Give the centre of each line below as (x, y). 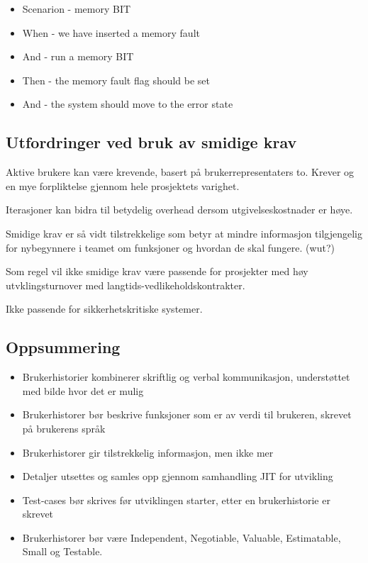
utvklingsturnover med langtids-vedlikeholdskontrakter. (126, 285)
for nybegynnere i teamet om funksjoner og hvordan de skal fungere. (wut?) (170, 247)
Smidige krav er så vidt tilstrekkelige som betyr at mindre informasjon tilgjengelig (184, 233)
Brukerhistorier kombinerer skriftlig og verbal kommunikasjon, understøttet (186, 377)
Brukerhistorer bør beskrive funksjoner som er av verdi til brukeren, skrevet (187, 414)
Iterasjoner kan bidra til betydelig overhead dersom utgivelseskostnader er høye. (179, 210)
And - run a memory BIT (78, 56)
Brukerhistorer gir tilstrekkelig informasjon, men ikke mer (148, 452)
